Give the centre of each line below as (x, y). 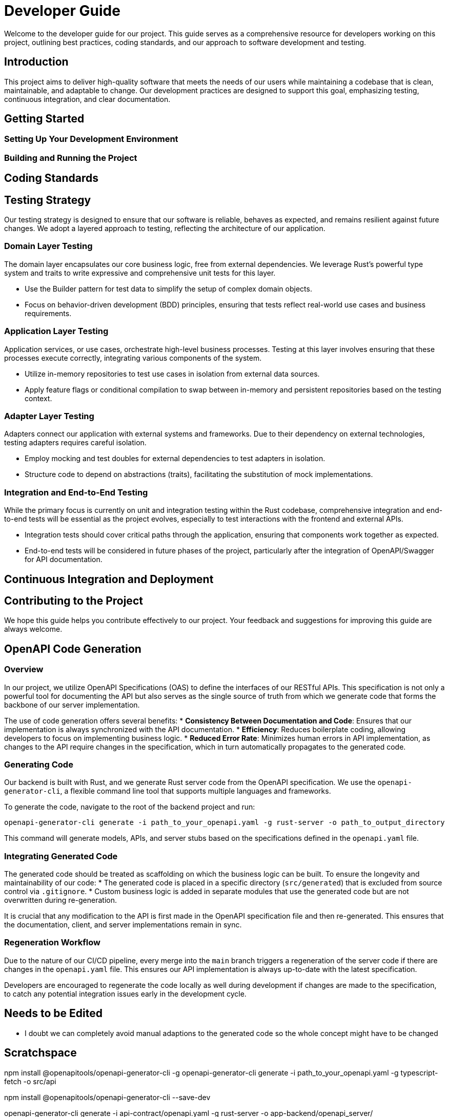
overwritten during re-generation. (60, 900)
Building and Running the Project (71, 158)
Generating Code (39, 764)
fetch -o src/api (30, 1081)
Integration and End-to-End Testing (76, 492)
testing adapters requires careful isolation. (75, 443)
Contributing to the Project (74, 601)
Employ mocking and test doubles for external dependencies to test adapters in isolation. (175, 459)
